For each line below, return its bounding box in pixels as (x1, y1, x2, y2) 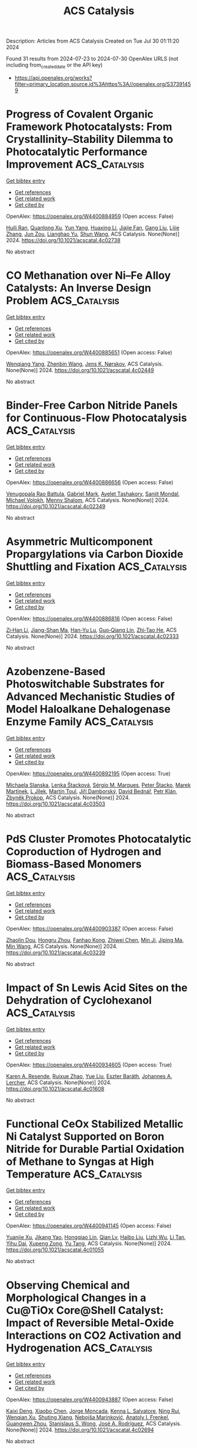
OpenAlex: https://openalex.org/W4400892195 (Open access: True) (6, 769, 171, 777)
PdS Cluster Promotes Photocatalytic (6, 832, 192, 846)
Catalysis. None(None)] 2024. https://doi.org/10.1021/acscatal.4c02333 (6, 632, 179, 640)
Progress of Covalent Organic (6, 107, 154, 121)
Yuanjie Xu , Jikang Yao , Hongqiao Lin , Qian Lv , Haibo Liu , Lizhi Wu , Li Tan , (6, 1234, 186, 1241)
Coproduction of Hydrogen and (6, 844, 162, 858)
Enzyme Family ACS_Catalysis (6, 715, 154, 728)
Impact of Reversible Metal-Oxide (6, 1316, 175, 1329)
